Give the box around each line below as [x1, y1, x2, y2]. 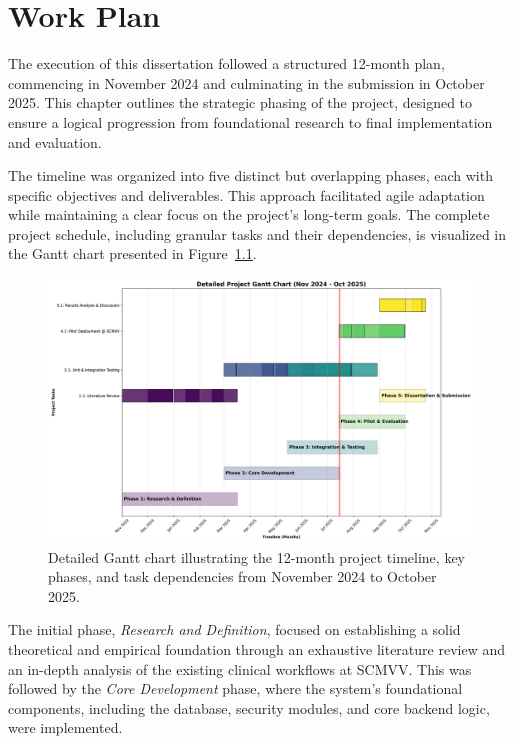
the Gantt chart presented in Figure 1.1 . [8, 243, 257, 264]
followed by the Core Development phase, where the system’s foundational [8, 678, 463, 699]
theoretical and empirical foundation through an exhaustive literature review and [8, 639, 505, 660]
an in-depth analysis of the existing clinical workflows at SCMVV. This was [8, 658, 472, 679]
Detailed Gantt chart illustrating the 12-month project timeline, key [48, 546, 466, 567]
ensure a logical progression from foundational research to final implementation [8, 111, 493, 132]
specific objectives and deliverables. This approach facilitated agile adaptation [8, 184, 485, 205]
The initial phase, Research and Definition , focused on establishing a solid [8, 619, 461, 640]
